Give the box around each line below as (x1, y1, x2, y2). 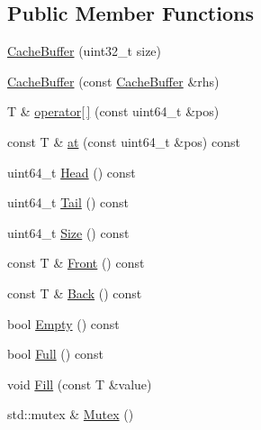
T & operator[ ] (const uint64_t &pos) (7, 102, 220, 121)
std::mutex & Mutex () (7, 405, 134, 424)
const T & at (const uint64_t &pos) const (7, 132, 240, 151)
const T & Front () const (7, 253, 145, 272)
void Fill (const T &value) (7, 374, 152, 393)
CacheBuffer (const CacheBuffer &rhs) (7, 71, 220, 90)
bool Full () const (7, 344, 103, 363)
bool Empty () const (7, 314, 120, 333)
